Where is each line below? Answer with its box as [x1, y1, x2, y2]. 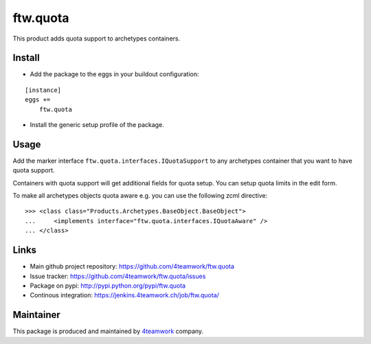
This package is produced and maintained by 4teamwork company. [12, 327, 204, 336]
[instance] [25, 86, 62, 94]
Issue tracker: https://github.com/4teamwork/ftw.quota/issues [30, 272, 206, 280]
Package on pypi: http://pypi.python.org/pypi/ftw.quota [30, 282, 185, 290]
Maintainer [12, 309, 61, 321]
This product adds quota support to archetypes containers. [12, 34, 181, 43]
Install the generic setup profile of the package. [30, 121, 164, 129]
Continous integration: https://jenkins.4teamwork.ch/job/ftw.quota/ [30, 291, 220, 299]
